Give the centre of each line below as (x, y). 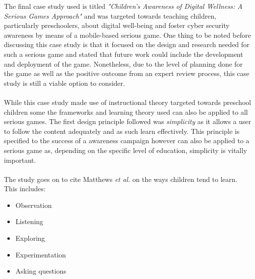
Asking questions (41, 271)
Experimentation (41, 254)
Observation (34, 205)
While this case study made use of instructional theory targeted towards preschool (127, 102)
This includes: (25, 189)
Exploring (30, 238)
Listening (29, 221)
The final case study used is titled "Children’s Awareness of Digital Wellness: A (123, 6)
